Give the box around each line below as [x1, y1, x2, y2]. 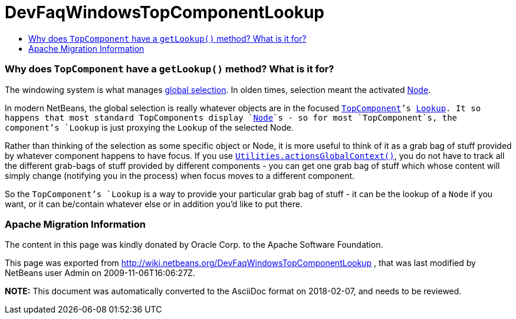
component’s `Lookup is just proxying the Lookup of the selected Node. [5, 122, 294, 132]
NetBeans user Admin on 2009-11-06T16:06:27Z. [5, 268, 195, 278]
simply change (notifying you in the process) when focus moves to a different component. [5, 170, 355, 181]
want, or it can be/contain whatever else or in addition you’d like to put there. [5, 198, 303, 209]
